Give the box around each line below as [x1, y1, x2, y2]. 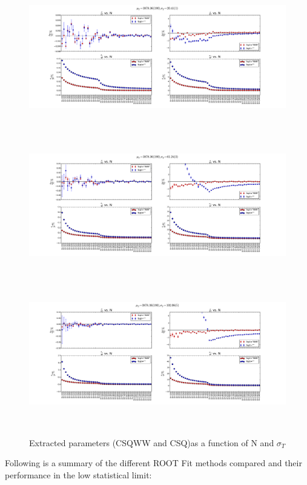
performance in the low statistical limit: [5, 468, 152, 481]
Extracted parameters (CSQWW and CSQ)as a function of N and [29, 436, 274, 449]
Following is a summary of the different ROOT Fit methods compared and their [5, 457, 302, 469]
